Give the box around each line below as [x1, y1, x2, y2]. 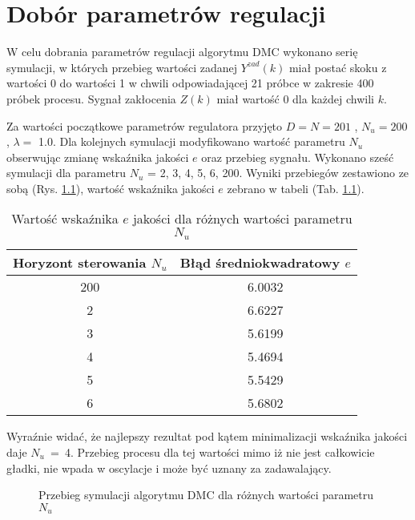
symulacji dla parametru [6, 164, 127, 181]
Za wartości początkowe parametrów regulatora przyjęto [6, 117, 283, 134]
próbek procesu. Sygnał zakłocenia [6, 90, 176, 107]
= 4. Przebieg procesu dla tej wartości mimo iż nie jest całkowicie [50, 444, 375, 460]
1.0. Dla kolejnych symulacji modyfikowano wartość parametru [38, 133, 345, 150]
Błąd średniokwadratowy [179, 253, 340, 272]
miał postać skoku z [288, 58, 387, 75]
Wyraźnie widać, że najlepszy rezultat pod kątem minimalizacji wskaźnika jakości [6, 428, 408, 445]
